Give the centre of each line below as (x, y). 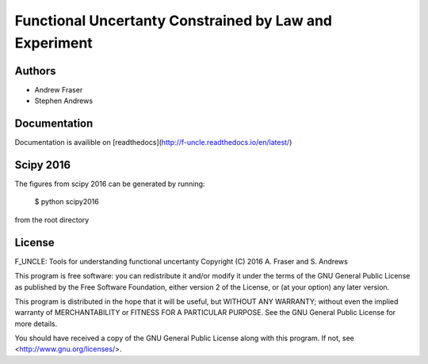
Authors (35, 71)
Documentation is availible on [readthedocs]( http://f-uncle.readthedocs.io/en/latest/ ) (153, 142)
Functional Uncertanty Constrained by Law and (174, 21)
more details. (36, 324)
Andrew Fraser (59, 89)
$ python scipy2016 (67, 202)
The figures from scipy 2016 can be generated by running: (110, 184)
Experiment (53, 43)
